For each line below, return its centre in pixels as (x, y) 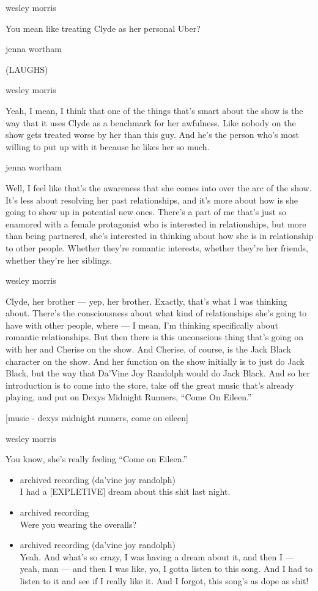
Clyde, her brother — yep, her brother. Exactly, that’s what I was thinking (146, 301)
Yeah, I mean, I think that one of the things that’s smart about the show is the (154, 110)
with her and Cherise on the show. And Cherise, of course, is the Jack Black (148, 349)
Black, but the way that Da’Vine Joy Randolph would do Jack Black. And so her (158, 373)
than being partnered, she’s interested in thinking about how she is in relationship (160, 236)
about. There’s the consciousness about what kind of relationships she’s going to (156, 313)
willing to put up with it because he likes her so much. (108, 146)
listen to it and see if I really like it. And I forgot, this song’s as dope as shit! (164, 580)
